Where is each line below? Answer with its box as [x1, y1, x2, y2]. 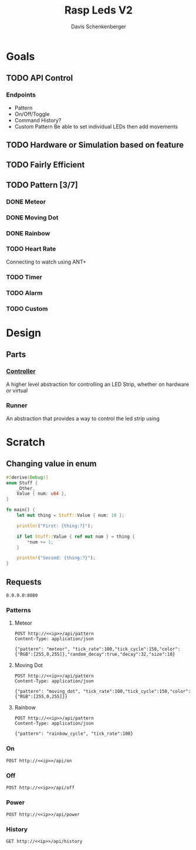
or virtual [6, 386, 28, 394]
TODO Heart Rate [6, 245, 56, 253]
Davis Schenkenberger [71, 23, 126, 30]
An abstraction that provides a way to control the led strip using [6, 415, 160, 422]
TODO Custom [6, 304, 48, 312]
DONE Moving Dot [6, 213, 59, 221]
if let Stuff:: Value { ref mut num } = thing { [16, 534, 135, 539]
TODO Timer [6, 273, 43, 281]
